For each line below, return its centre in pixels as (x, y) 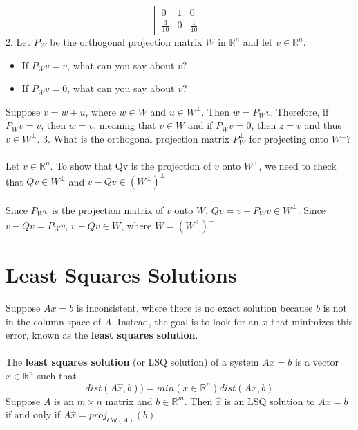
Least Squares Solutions (121, 275)
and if (200, 125)
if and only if (33, 414)
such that (57, 376)
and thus (323, 125)
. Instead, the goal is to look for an (185, 321)
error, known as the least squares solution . (102, 335)
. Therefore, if (300, 111)
